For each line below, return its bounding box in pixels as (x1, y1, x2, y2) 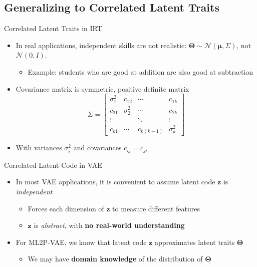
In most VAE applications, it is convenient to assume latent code (16, 176, 215, 187)
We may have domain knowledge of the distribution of (28, 253, 203, 264)
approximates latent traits (154, 236, 235, 247)
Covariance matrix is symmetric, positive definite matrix (16, 83, 189, 94)
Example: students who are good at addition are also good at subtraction (28, 66, 253, 77)
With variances (16, 142, 62, 153)
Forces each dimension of (28, 203, 104, 213)
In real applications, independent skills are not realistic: (16, 40, 187, 50)
